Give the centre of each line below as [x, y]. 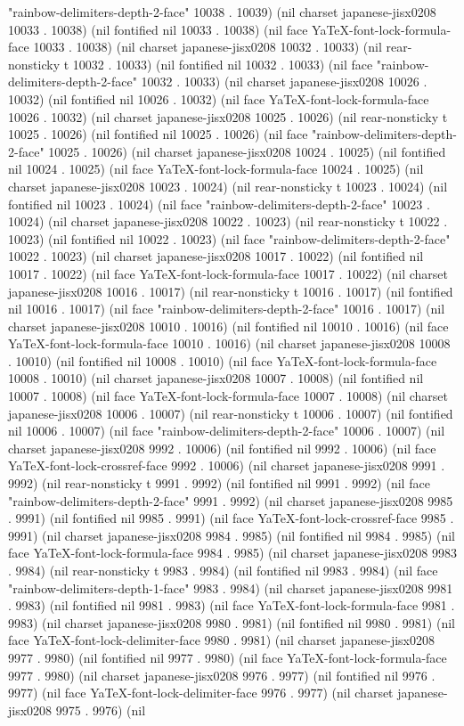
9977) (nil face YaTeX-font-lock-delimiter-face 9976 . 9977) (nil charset [201, 693]
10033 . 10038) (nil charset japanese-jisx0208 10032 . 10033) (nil [208, 47]
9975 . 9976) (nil [101, 710]
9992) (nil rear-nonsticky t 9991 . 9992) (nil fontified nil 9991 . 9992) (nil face [219, 483]
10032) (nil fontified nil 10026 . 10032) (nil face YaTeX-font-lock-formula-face [219, 98]
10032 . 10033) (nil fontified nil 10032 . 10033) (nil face [223, 64]
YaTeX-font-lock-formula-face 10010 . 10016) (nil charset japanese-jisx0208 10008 [229, 343]
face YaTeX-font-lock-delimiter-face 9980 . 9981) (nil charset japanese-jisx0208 [221, 640]
